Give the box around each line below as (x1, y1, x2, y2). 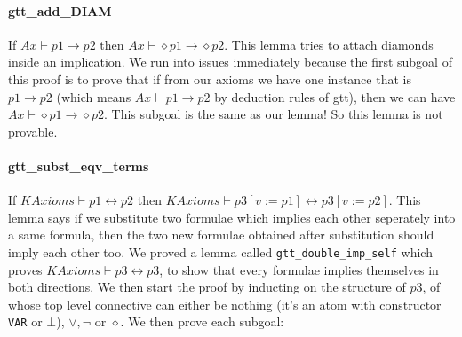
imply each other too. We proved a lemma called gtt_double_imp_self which (8, 242, 433, 261)
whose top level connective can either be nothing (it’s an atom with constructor (8, 294, 442, 313)
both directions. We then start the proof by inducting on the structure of (8, 278, 406, 296)
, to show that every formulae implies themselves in (159, 260, 439, 278)
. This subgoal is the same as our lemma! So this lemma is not (103, 105, 443, 123)
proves (8, 260, 43, 278)
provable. (8, 121, 58, 140)
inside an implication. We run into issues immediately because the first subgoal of (8, 52, 452, 71)
